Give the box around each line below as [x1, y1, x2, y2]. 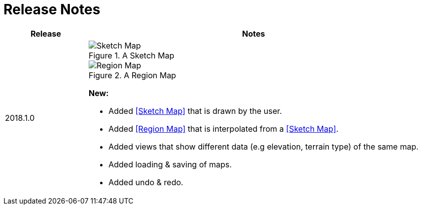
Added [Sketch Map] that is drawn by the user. [108, 105, 282, 116]
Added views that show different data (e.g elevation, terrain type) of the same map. [108, 141, 419, 152]
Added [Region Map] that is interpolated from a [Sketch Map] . [108, 123, 339, 134]
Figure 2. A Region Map [88, 70, 176, 80]
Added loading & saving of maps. [108, 159, 232, 169]
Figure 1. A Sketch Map [88, 50, 174, 60]
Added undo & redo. [108, 177, 183, 187]
